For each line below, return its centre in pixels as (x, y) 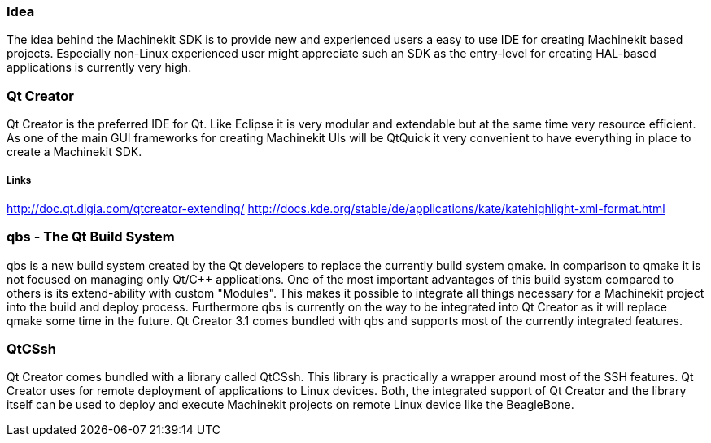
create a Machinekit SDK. (74, 152)
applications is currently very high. (99, 67)
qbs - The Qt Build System (91, 237)
